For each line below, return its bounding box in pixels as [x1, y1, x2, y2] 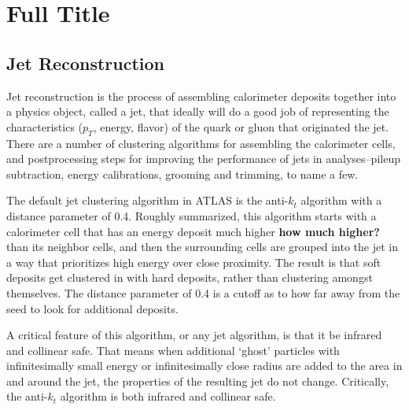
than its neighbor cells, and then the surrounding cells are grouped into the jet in [6, 238, 398, 255]
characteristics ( [6, 118, 83, 135]
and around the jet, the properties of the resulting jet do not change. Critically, [6, 372, 389, 389]
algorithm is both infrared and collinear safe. [60, 388, 276, 404]
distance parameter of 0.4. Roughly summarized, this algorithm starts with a [6, 207, 377, 223]
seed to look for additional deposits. [6, 300, 179, 316]
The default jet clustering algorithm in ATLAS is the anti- [6, 192, 289, 209]
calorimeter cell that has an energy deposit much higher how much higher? [6, 223, 380, 239]
